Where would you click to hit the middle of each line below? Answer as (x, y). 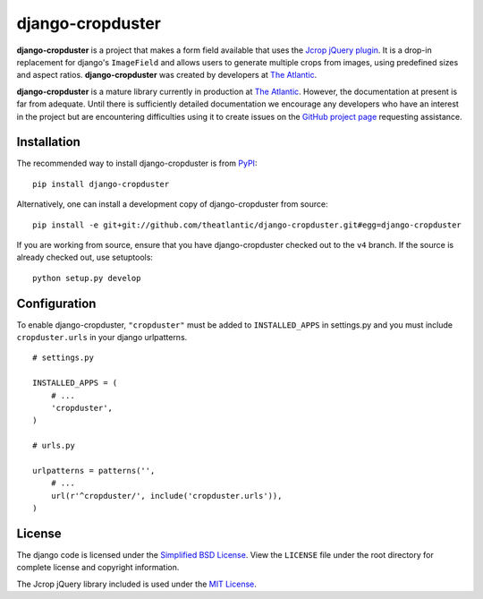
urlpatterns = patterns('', (94, 471)
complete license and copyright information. (98, 568)
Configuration (56, 303)
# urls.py (54, 446)
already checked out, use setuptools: (85, 257)
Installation (48, 142)
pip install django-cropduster (101, 184)
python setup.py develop (87, 278)
